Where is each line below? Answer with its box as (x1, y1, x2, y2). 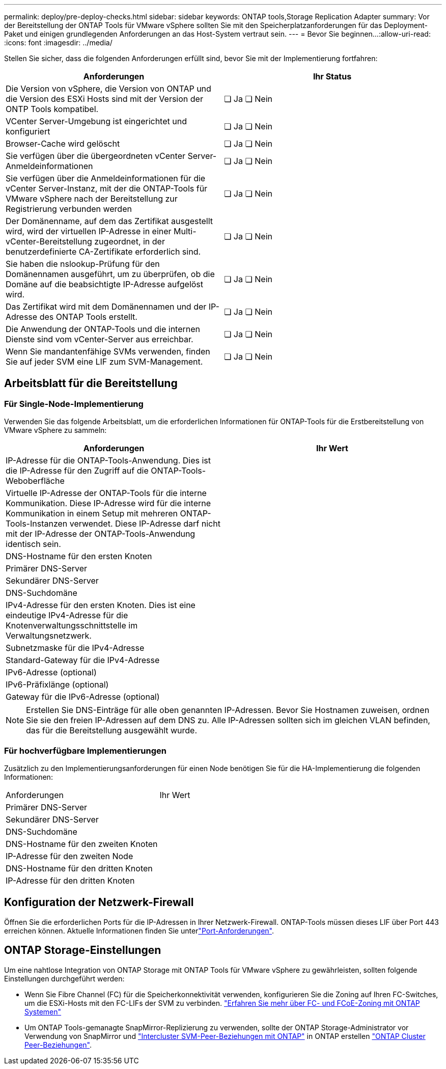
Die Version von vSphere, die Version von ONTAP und (6, 84, 211, 94)
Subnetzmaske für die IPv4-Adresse (6, 643, 145, 653)
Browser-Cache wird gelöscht (6, 139, 120, 149)
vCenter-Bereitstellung (6, 236, 92, 246)
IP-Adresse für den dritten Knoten (6, 875, 135, 886)
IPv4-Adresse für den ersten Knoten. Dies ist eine (6, 600, 196, 611)
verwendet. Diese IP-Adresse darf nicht (69, 518, 220, 529)
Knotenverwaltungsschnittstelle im (6, 620, 138, 631)
